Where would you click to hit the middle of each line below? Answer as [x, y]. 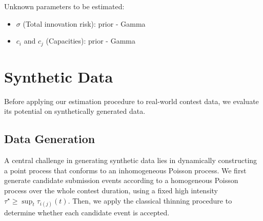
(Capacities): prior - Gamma [90, 41]
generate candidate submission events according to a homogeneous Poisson [121, 180]
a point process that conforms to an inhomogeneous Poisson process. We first [125, 170]
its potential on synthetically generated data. [75, 111]
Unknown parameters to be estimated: [64, 6]
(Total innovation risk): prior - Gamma [84, 23]
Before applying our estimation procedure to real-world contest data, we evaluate [131, 101]
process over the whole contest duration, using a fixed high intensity [111, 190]
